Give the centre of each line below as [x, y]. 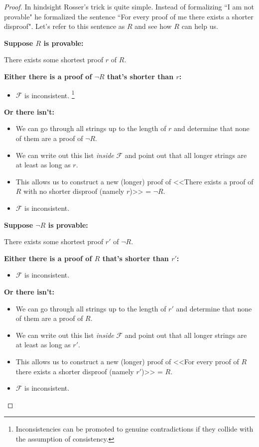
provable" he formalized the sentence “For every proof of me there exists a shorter [129, 16]
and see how [153, 26]
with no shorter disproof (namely [74, 191]
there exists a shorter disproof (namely [75, 371]
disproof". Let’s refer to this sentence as [65, 26]
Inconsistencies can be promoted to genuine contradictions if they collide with [134, 429]
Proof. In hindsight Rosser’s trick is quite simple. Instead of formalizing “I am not [129, 6]
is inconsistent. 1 [50, 94]
